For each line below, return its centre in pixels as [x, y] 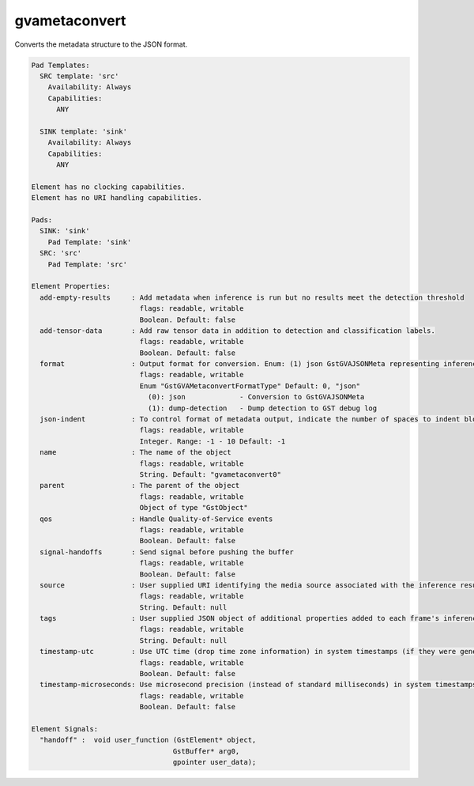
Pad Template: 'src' [88, 264]
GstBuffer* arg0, [206, 751]
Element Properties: [71, 286]
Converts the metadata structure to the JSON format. [101, 44]
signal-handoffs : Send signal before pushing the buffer [167, 552]
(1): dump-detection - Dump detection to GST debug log [262, 408]
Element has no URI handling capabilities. [117, 198]
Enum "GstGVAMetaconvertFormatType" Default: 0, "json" [250, 386]
